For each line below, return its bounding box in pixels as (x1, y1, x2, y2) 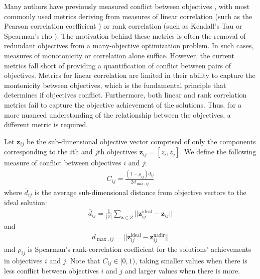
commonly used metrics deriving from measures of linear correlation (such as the (4, 11, 252, 21)
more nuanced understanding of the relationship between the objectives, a (4, 109, 231, 120)
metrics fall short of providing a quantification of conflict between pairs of (4, 60, 231, 70)
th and (72, 146, 93, 157)
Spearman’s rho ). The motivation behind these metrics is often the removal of (4, 30, 246, 41)
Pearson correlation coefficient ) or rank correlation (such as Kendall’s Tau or (4, 21, 242, 31)
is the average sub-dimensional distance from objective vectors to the (34, 187, 246, 197)
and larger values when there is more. (124, 265, 240, 276)
